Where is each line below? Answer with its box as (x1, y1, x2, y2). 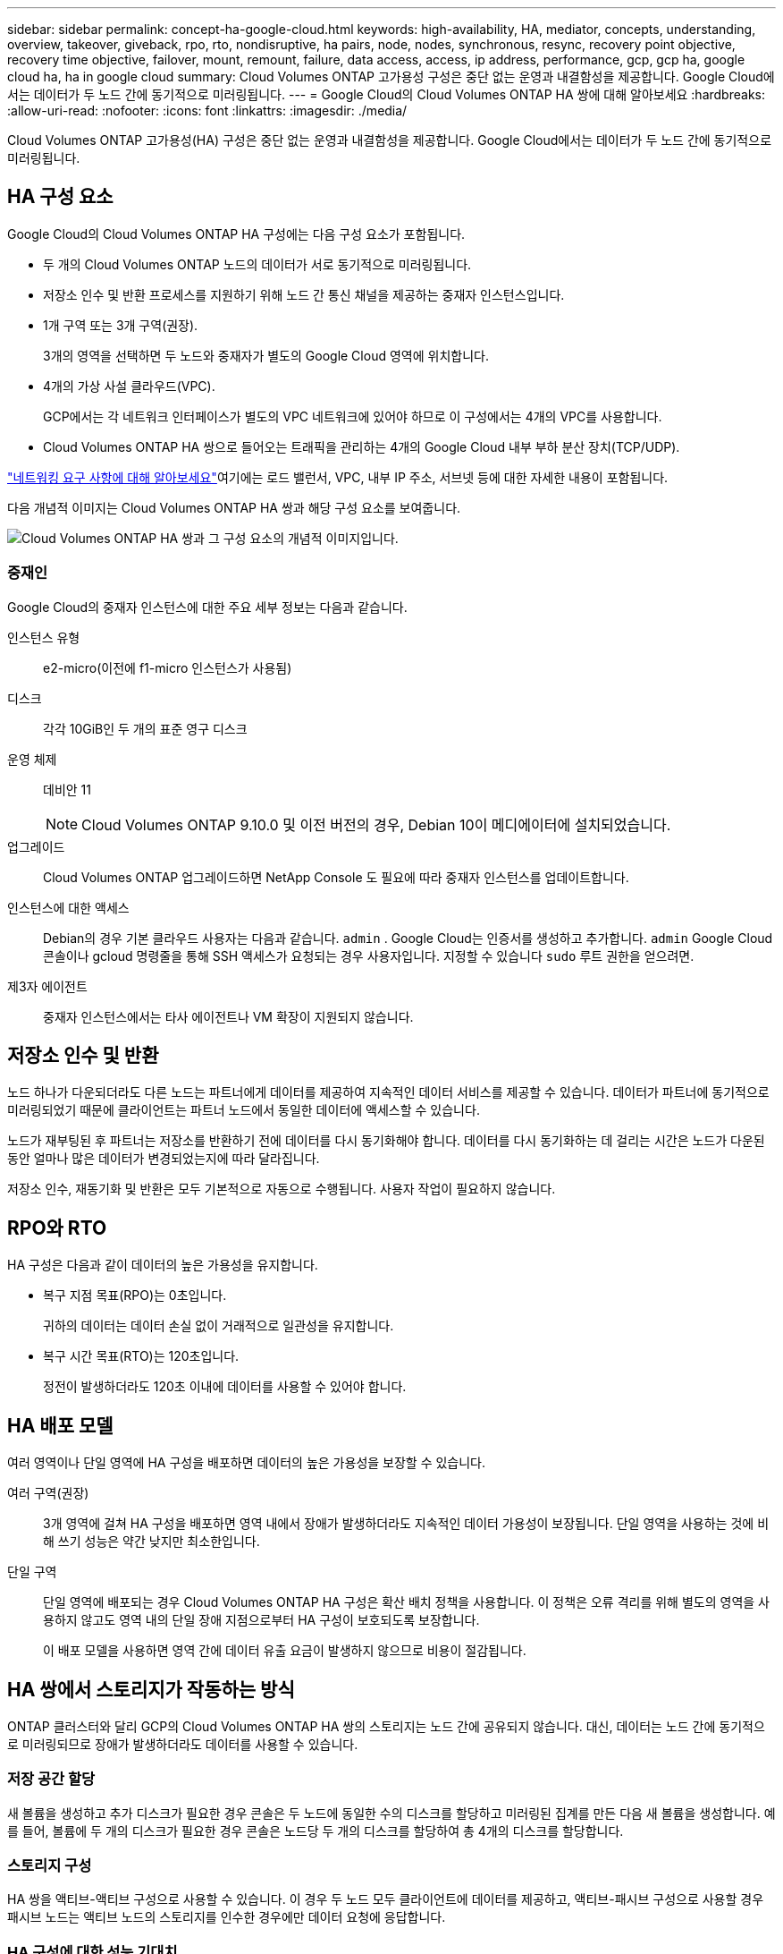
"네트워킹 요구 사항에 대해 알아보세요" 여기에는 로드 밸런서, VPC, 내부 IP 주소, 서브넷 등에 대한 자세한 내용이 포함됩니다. (7, 469, 669, 485)
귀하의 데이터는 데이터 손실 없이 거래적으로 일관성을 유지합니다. (43, 1318, 394, 1334)
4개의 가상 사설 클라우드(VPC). (43, 378, 215, 394)
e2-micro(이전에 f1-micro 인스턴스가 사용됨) (43, 659, 292, 675)
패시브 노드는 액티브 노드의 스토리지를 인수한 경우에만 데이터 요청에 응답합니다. (7, 1909, 446, 1925)
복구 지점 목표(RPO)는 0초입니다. (43, 1287, 227, 1304)
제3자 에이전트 (7, 978, 88, 994)
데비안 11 (43, 781, 91, 797)
